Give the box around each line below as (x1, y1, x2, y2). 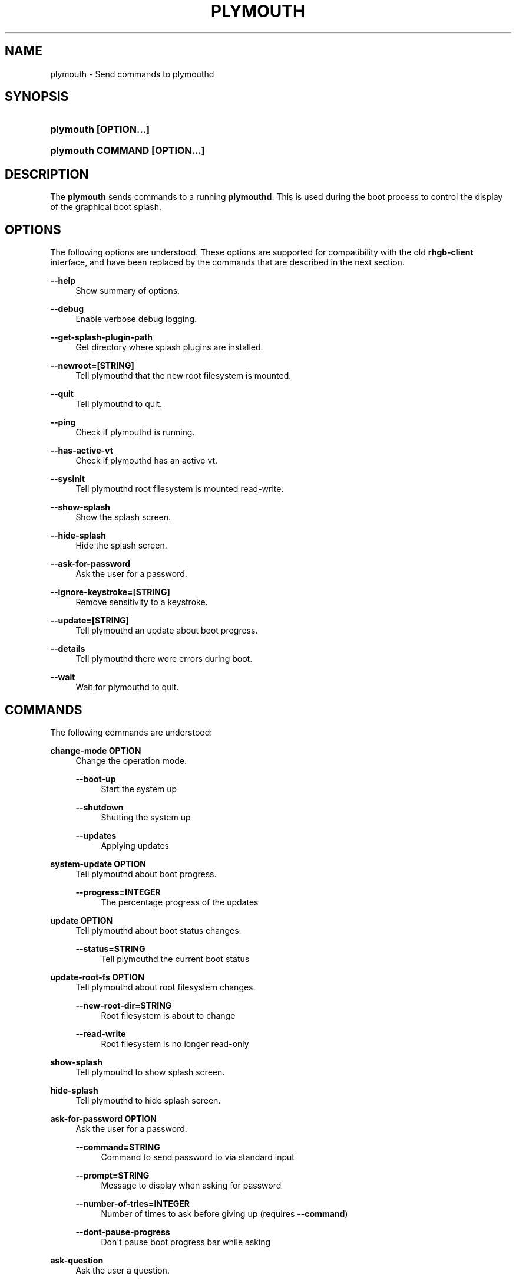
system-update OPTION (50, 858, 146, 869)
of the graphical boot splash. (50, 202, 161, 212)
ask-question (50, 1255, 104, 1265)
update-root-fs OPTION (50, 972, 144, 982)
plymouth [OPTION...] (50, 123, 150, 136)
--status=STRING (75, 943, 145, 954)
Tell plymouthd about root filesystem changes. (75, 982, 256, 992)
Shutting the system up (101, 812, 191, 822)
